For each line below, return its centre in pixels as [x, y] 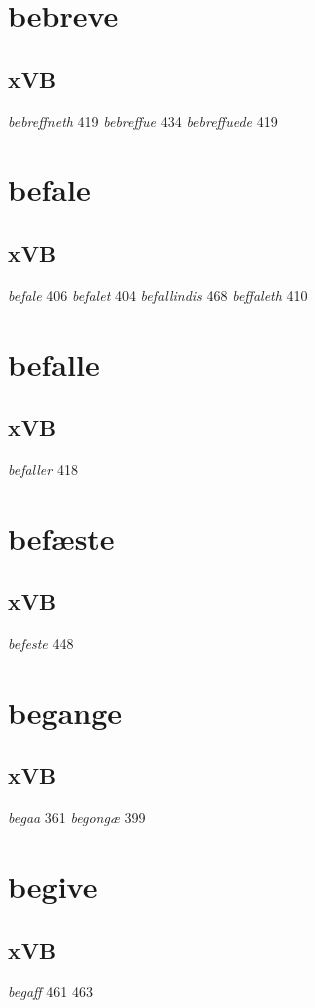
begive [53, 886]
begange [65, 711]
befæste [61, 537]
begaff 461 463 [50, 991]
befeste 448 [41, 643]
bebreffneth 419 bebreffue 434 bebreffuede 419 [143, 120]
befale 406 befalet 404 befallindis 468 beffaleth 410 [158, 294]
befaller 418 [43, 468]
